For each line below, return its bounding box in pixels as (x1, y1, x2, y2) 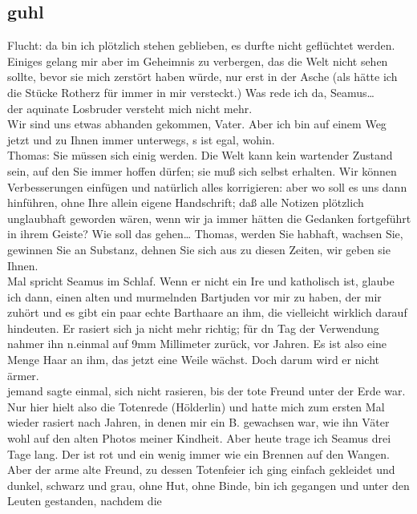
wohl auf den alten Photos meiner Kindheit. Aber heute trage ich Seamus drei (7, 430, 391, 447)
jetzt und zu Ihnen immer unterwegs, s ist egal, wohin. (7, 131, 275, 148)
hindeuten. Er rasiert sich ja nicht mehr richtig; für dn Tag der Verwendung (7, 319, 379, 336)
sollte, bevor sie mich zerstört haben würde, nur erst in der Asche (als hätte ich (7, 68, 398, 85)
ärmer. (7, 366, 39, 383)
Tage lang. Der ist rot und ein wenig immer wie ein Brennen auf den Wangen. (7, 445, 391, 462)
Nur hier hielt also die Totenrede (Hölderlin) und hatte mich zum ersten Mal (7, 398, 385, 415)
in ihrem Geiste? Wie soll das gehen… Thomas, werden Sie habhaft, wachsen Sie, (7, 225, 403, 242)
